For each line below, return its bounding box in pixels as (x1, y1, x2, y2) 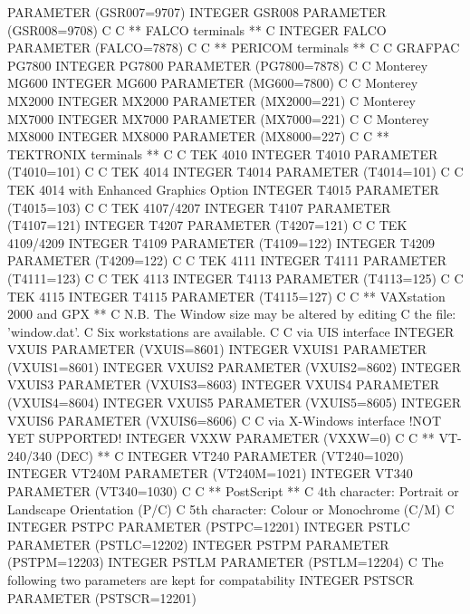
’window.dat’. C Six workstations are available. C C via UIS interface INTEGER (7, 321, 455, 341)
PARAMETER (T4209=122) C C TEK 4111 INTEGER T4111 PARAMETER (7, 251, 447, 270)
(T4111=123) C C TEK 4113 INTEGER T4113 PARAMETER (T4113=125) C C (7, 268, 464, 287)
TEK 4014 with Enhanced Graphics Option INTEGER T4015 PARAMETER (7, 179, 439, 198)
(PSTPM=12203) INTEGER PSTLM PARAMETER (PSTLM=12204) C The (7, 552, 444, 571)
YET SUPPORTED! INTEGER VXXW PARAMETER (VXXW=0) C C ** (7, 428, 435, 447)
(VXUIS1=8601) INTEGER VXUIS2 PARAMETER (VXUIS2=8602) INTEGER (7, 357, 461, 376)
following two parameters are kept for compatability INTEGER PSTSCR (7, 571, 414, 589)
